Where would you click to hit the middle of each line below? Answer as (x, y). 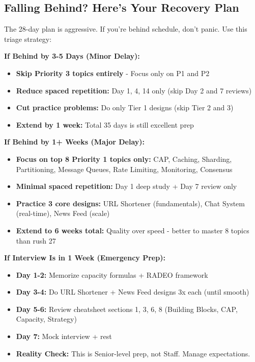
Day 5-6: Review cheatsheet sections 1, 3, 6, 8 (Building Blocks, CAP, (127, 309)
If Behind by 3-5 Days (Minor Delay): (72, 56)
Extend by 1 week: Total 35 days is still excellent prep (105, 124)
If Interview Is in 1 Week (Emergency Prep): (85, 258)
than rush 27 (36, 240)
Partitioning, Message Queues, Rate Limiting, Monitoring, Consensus (124, 169)
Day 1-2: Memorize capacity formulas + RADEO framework (112, 274)
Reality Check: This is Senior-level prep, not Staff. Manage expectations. (133, 353)
